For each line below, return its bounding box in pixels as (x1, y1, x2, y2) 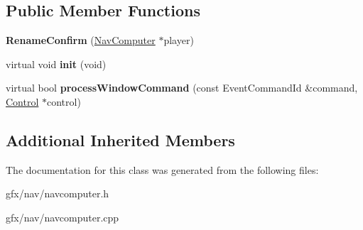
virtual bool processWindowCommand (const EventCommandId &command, (6, 80, 358, 95)
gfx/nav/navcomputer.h (6, 186, 109, 201)
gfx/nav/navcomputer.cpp (6, 209, 119, 224)
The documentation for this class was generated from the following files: (6, 162, 319, 177)
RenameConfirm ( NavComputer (6, 33, 156, 48)
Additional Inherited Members (6, 128, 235, 150)
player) (163, 33, 194, 48)
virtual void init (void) (6, 56, 107, 71)
